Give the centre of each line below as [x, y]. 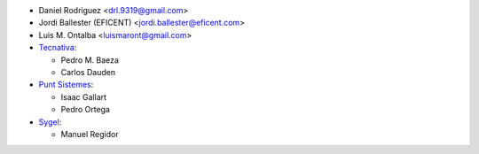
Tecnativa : [58, 48]
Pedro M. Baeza [90, 60]
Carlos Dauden [88, 72]
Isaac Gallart [83, 96]
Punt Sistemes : [66, 85]
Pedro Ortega [86, 110]
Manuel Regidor [90, 134]
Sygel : [50, 122]
